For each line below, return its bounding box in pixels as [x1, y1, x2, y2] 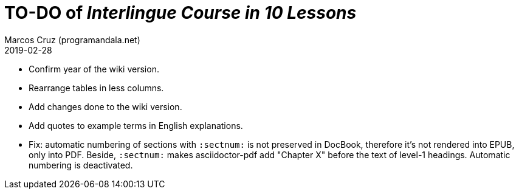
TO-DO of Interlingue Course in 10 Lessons [4, 2, 357, 23]
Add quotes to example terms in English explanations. [29, 120, 243, 131]
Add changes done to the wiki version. [29, 101, 182, 112]
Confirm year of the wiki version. [29, 63, 159, 74]
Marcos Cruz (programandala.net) [4, 34, 140, 45]
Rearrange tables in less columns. [29, 82, 164, 93]
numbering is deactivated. [29, 159, 133, 170]
